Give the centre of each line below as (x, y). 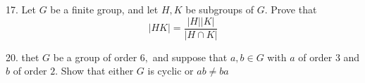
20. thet (23, 57)
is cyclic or (171, 71)
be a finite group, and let (104, 9)
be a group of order (95, 57)
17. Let (21, 9)
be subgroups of (219, 9)
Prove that (294, 9)
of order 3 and (329, 57)
